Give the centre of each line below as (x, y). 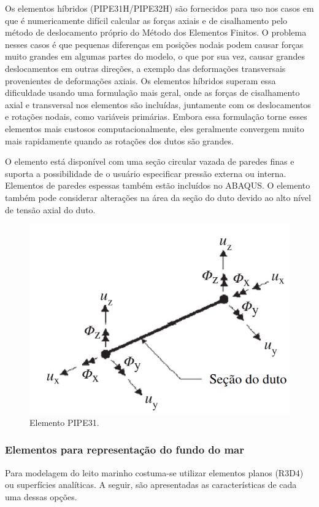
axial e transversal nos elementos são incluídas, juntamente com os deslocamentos (158, 104)
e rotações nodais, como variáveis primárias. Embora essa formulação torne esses (156, 116)
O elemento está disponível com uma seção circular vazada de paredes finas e (150, 161)
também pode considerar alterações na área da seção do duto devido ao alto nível (158, 197)
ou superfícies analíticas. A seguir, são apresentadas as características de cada (151, 485)
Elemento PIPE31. (64, 422)
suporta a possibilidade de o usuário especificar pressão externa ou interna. (146, 173)
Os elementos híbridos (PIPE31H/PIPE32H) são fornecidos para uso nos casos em (159, 8)
